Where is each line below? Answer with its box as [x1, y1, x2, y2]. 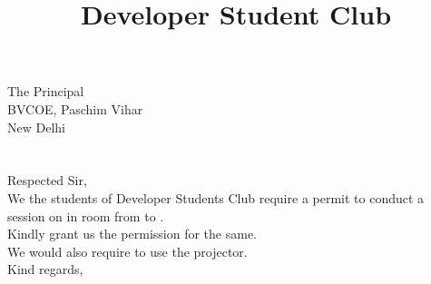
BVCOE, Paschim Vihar [7, 99, 143, 118]
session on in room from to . [7, 206, 164, 225]
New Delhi [7, 117, 65, 136]
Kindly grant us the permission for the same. [7, 224, 257, 243]
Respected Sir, [7, 171, 87, 190]
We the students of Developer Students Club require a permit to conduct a [7, 188, 425, 207]
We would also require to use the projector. [7, 241, 248, 260]
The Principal [7, 82, 84, 101]
